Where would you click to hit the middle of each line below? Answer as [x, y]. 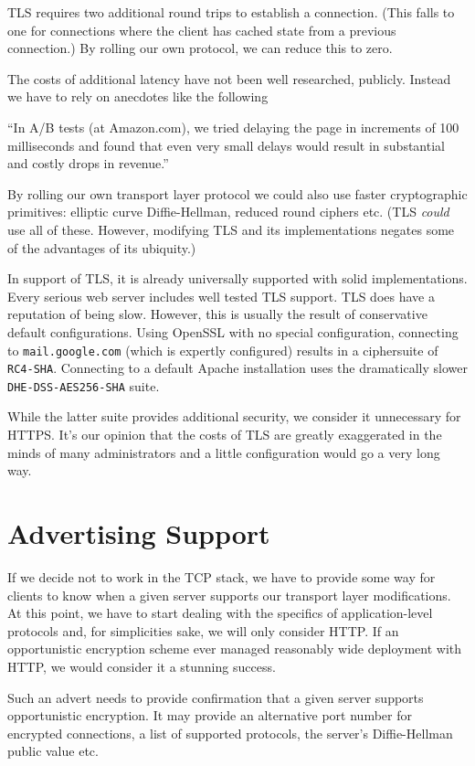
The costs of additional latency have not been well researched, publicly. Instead [229, 78]
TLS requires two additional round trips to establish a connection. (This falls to [231, 12]
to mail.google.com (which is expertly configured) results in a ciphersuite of [223, 350]
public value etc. [53, 751]
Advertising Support [139, 533]
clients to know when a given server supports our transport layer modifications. [229, 595]
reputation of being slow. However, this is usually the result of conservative [217, 314]
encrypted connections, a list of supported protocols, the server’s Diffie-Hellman [230, 733]
